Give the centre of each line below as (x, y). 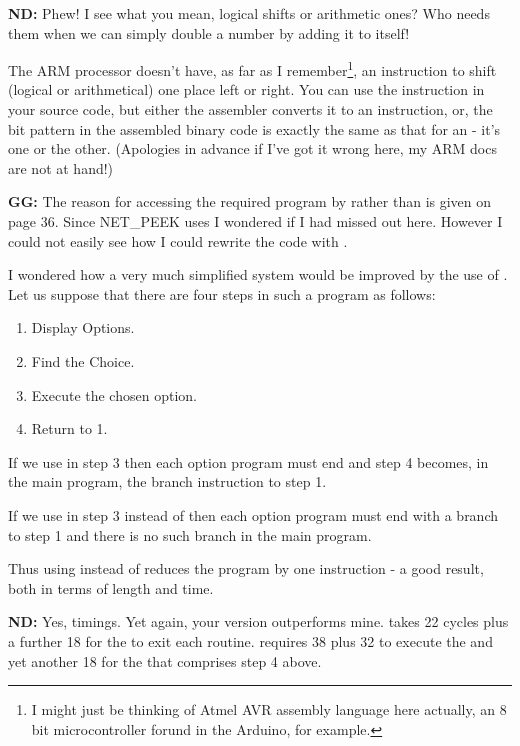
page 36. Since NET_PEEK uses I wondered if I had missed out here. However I (255, 221)
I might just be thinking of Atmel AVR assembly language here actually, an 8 (269, 709)
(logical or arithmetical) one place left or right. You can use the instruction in (246, 89)
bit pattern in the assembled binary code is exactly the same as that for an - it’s (254, 128)
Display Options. (83, 327)
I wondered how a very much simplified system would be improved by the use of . (258, 274)
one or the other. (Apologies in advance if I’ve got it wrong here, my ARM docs (252, 148)
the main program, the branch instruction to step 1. (167, 481)
